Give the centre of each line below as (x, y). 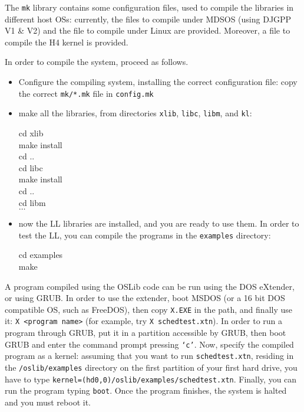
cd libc (31, 167)
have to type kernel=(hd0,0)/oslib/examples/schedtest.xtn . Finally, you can (151, 379)
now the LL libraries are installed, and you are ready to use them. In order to (159, 223)
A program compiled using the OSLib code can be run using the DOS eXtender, (150, 286)
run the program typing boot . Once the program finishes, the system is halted (146, 390)
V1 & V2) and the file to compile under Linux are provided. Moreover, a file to (148, 30)
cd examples (41, 255)
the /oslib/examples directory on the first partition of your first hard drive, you (151, 367)
